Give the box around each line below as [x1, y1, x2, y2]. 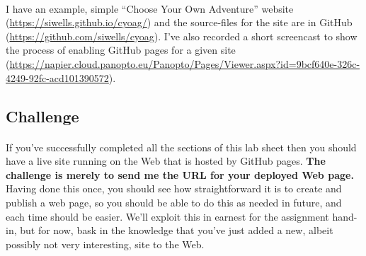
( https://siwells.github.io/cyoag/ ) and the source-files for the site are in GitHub [6, 15, 353, 30]
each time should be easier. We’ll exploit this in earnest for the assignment [6, 209, 329, 223]
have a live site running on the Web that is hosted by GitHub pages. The [6, 153, 326, 168]
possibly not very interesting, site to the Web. [6, 236, 205, 251]
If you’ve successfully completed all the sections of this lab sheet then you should [6, 139, 357, 154]
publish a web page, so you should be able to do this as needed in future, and [6, 194, 342, 209]
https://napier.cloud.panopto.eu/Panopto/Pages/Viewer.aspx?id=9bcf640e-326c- [9, 56, 360, 71]
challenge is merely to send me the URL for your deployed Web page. [6, 167, 354, 182]
